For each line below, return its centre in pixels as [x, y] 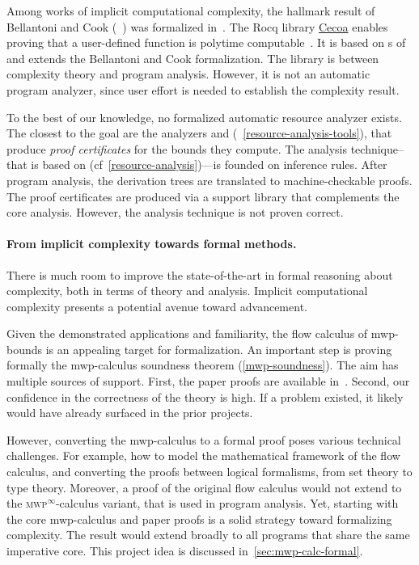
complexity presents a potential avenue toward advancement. [157, 306]
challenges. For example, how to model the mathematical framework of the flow [203, 455]
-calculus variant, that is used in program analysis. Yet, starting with [227, 503]
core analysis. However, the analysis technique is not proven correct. [175, 212]
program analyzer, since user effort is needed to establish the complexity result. [203, 89]
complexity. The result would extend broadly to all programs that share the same [208, 535]
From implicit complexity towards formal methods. [152, 244]
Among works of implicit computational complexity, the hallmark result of [191, 11]
